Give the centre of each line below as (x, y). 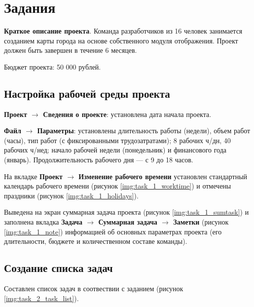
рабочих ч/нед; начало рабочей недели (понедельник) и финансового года (115, 150)
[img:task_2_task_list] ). (41, 298)
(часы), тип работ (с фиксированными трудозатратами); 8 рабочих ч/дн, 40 (117, 140)
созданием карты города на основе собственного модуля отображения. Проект (121, 40)
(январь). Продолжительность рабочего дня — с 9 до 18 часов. (99, 160)
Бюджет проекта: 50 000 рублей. (53, 66)
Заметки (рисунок (201, 222)
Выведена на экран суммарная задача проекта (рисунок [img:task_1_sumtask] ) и (127, 212)
